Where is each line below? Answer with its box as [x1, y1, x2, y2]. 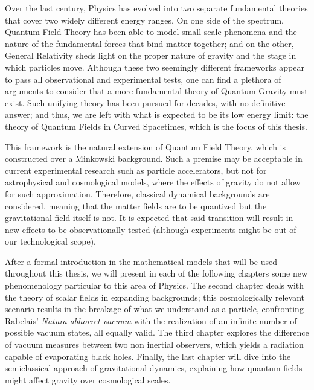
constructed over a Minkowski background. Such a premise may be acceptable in [5, 152, 303, 165]
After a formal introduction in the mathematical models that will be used [5, 255, 278, 267]
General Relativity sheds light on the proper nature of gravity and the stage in [5, 49, 296, 62]
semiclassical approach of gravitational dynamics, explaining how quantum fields [5, 362, 303, 374]
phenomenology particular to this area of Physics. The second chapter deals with [5, 279, 304, 292]
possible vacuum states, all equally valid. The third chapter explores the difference [5, 326, 309, 339]
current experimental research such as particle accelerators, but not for [5, 164, 267, 176]
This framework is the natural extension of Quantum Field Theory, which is [5, 140, 286, 153]
